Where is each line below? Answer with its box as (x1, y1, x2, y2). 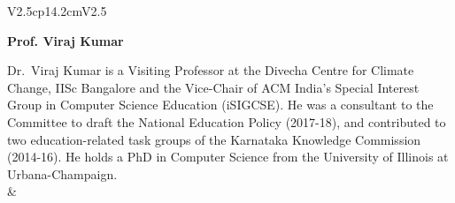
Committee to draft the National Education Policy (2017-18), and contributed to (7, 112, 446, 131)
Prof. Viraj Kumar (7, 31, 124, 49)
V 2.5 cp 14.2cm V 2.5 (7, 2, 107, 19)
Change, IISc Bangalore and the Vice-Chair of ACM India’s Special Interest (7, 78, 420, 96)
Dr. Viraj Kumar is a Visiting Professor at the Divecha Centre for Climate (7, 61, 414, 79)
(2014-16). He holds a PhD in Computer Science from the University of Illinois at (7, 147, 449, 166)
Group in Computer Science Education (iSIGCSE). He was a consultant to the (7, 95, 434, 114)
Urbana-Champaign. (7, 164, 118, 183)
